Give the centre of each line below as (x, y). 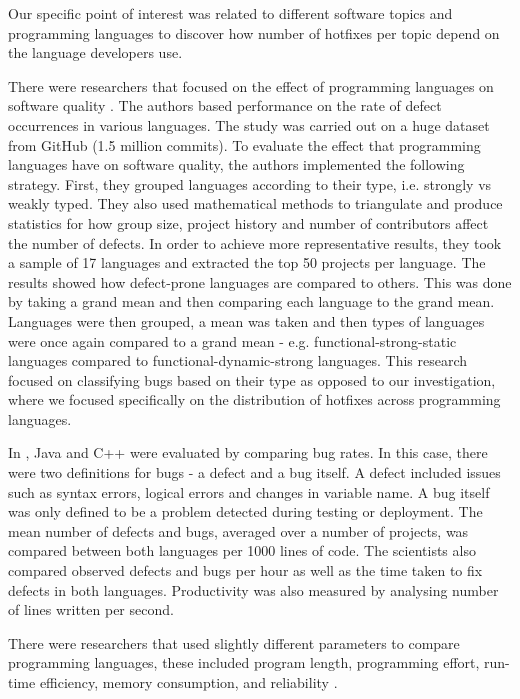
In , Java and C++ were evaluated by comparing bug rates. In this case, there (248, 452)
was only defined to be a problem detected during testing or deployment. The (245, 511)
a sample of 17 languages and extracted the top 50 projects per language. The (247, 262)
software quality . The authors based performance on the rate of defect (225, 105)
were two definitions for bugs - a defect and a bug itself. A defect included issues (254, 472)
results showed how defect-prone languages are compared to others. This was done (260, 281)
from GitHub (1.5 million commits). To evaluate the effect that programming (244, 144)
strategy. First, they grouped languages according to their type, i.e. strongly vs (250, 183)
